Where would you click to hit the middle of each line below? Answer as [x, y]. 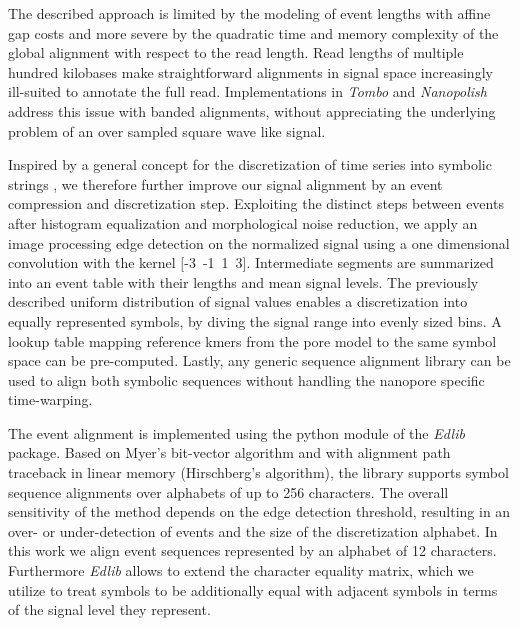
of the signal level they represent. [109, 609]
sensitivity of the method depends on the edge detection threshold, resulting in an [259, 511]
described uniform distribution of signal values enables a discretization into [238, 301]
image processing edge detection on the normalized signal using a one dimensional [259, 242]
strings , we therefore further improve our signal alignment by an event [225, 183]
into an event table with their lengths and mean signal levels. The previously [243, 281]
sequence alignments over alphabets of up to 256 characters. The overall [228, 491]
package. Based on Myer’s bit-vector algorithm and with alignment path [229, 452]
